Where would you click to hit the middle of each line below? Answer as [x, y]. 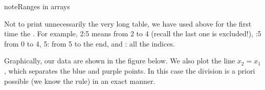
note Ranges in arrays [37, 6]
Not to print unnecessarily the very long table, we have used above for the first [128, 23]
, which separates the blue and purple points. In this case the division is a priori [130, 70]
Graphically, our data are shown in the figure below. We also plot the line [120, 61]
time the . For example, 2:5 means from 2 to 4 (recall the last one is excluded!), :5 [133, 33]
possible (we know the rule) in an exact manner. [80, 81]
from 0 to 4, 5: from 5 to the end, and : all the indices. [90, 43]
